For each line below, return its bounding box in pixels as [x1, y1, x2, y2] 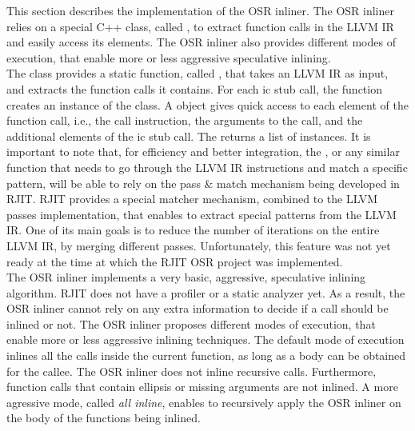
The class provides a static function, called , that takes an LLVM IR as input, [6, 65, 389, 82]
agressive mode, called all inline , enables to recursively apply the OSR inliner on [6, 393, 401, 410]
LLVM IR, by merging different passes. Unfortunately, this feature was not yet [6, 237, 391, 253]
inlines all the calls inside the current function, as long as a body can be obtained [6, 347, 406, 364]
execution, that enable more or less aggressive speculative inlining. [6, 49, 331, 66]
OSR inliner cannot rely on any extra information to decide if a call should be [6, 300, 389, 317]
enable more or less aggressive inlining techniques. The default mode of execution [6, 331, 405, 348]
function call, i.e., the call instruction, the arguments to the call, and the [6, 112, 363, 129]
